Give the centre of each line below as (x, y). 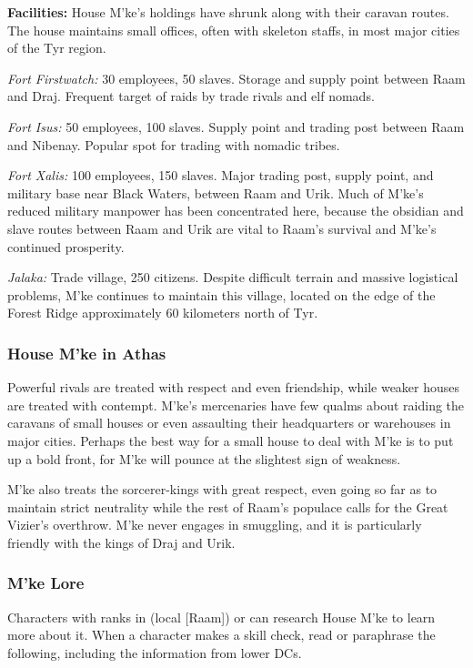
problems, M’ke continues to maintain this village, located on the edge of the (221, 294)
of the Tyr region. (57, 48)
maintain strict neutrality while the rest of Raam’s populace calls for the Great (228, 506)
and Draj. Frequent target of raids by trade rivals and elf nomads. (191, 96)
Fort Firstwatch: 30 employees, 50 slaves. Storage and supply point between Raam (236, 78)
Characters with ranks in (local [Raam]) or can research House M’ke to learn (221, 617)
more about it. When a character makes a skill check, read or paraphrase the (221, 635)
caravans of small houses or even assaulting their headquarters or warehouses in (229, 423)
